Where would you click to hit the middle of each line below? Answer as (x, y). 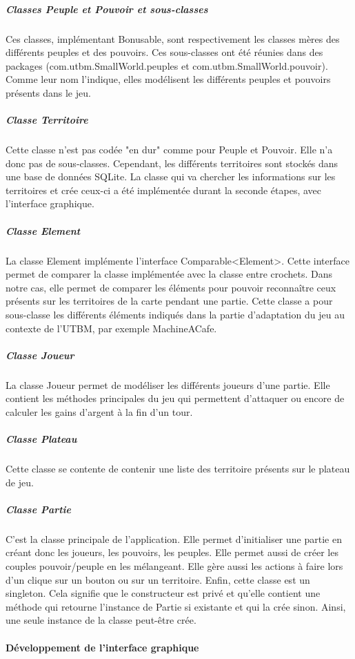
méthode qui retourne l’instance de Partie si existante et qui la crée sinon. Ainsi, (176, 606)
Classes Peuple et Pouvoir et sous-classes (107, 9)
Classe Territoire (47, 120)
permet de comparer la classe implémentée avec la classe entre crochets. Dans (169, 274)
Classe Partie (39, 509)
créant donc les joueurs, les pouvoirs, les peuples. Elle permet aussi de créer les (172, 552)
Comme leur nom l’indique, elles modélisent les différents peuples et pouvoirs (168, 79)
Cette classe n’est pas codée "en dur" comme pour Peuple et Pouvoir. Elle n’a (169, 150)
